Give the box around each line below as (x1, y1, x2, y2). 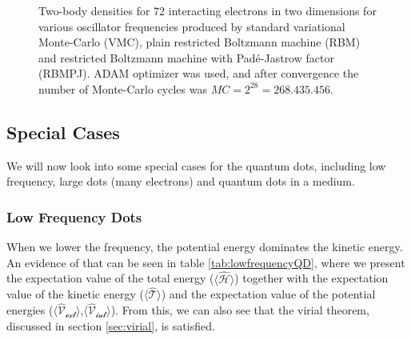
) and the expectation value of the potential (161, 286, 376, 302)
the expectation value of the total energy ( (6, 270, 214, 286)
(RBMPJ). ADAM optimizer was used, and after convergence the (38, 65, 359, 82)
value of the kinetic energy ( (6, 286, 144, 302)
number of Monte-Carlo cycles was (38, 80, 207, 97)
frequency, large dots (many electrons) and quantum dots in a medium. (6, 173, 355, 190)
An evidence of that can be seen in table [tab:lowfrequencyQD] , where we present (6, 254, 405, 270)
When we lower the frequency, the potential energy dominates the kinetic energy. (6, 238, 403, 255)
